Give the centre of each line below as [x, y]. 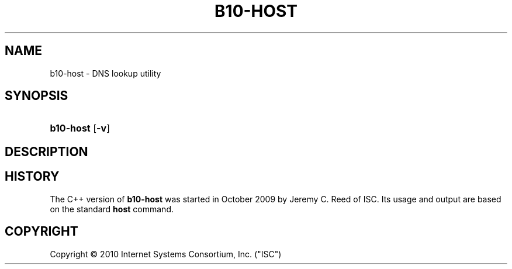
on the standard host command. [112, 209]
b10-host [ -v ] [80, 128]
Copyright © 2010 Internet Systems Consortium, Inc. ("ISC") [166, 254]
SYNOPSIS [37, 96]
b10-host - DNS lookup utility [105, 73]
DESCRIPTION [46, 151]
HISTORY [32, 177]
